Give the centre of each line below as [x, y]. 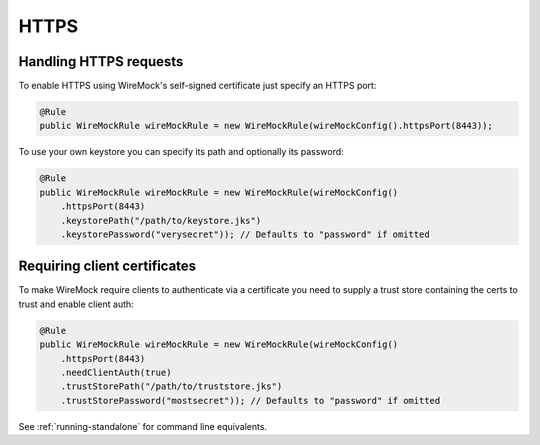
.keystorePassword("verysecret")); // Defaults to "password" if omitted [245, 234]
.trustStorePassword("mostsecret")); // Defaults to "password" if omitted [250, 400]
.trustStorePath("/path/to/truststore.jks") [171, 386]
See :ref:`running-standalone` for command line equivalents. [143, 426]
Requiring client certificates [107, 266]
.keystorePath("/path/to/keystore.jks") [161, 220]
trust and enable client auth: [76, 304]
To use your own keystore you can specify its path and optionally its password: [181, 152]
